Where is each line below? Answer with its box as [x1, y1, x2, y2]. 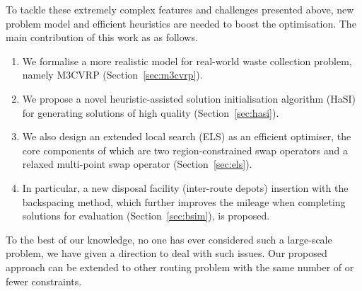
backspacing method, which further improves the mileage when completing [22, 194, 346, 209]
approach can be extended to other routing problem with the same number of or [6, 259, 354, 274]
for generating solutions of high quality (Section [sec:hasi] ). [22, 105, 279, 120]
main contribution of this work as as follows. [6, 30, 198, 45]
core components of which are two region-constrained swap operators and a [22, 142, 348, 157]
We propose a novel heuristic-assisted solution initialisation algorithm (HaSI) [22, 91, 356, 105]
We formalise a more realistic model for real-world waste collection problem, [22, 53, 352, 68]
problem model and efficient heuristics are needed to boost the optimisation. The [6, 16, 356, 30]
